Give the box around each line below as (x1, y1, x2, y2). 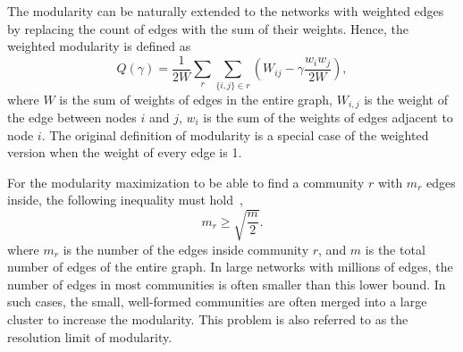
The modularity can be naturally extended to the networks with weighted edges (7, 2, 444, 20)
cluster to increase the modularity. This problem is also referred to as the (7, 309, 408, 328)
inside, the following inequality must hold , (7, 190, 243, 209)
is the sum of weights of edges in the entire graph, (59, 89, 333, 108)
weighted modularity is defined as (7, 37, 191, 55)
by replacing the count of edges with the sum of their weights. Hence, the (7, 19, 409, 38)
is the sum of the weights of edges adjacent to (203, 108, 453, 127)
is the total (365, 239, 425, 258)
